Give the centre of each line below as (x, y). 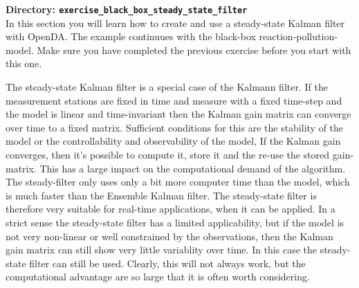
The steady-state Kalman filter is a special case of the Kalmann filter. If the (167, 87)
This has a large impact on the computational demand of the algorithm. (193, 168)
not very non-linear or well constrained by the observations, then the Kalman (169, 236)
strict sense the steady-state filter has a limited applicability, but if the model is (175, 222)
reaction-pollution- (298, 36)
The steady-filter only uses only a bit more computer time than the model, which (178, 182)
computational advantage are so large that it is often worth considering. (158, 277)
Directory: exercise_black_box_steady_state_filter (127, 9)
